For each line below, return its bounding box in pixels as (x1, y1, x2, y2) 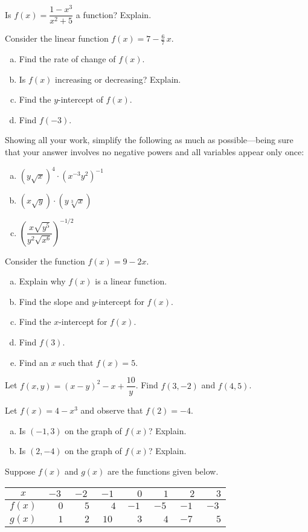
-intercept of (58, 93, 103, 106)
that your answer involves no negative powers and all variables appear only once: (5, 145, 304, 158)
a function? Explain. (75, 8, 152, 21)
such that (59, 356, 94, 368)
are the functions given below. (107, 464, 219, 477)
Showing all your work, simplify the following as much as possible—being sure (5, 133, 294, 146)
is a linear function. (95, 275, 167, 287)
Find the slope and (19, 295, 89, 307)
